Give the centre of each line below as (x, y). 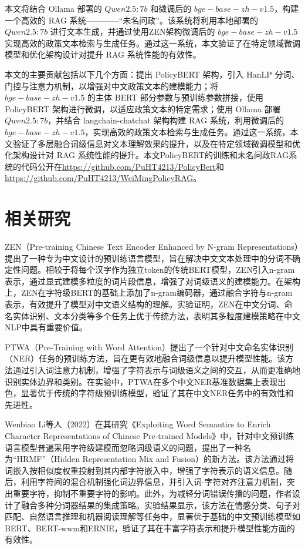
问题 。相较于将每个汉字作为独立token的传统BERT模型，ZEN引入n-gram (158, 270)
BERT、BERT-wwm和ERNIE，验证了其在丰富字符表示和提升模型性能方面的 (150, 528)
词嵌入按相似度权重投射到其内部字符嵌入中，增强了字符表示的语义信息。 (144, 470)
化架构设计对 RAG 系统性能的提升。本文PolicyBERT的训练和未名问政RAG (147, 155)
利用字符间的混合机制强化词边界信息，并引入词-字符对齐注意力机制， (154, 482)
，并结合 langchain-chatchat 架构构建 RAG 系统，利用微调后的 (166, 120)
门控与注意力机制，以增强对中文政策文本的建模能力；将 (111, 86)
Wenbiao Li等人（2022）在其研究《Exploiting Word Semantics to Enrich (138, 424)
